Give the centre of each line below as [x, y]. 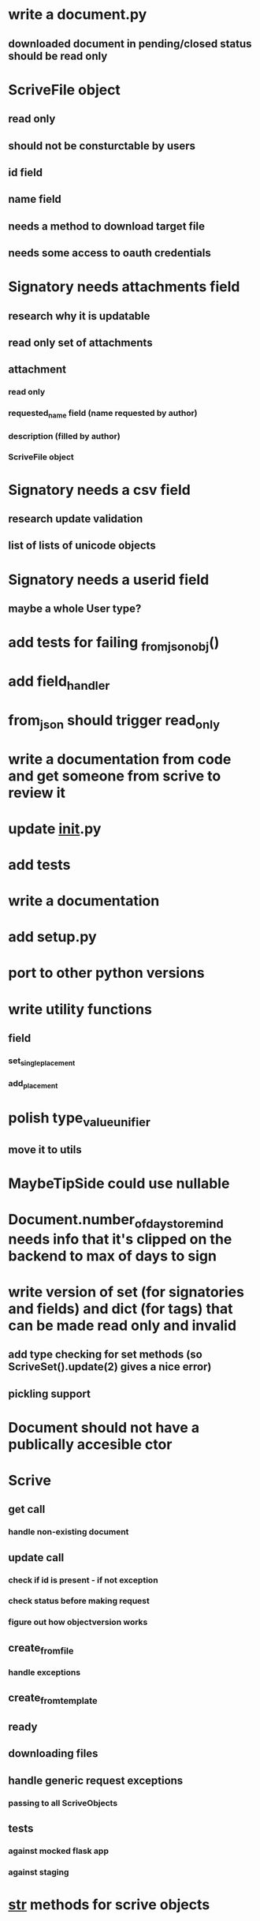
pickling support [50, 1393]
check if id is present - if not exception [84, 1580]
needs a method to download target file [106, 226]
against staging [39, 1872]
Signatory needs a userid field [109, 580]
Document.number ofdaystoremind [116, 1221]
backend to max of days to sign [112, 1256]
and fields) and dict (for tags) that [121, 1309]
